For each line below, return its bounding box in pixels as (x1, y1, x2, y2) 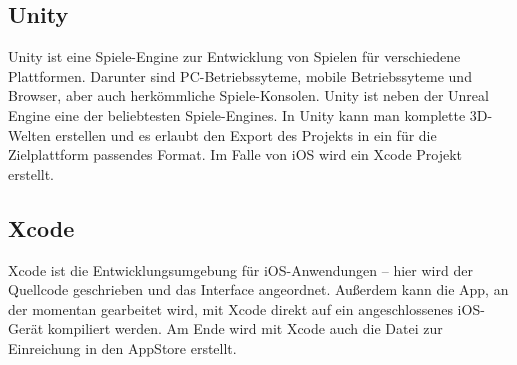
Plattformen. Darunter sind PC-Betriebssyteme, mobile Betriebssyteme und (8, 65, 472, 86)
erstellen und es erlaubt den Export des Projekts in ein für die (55, 124, 437, 145)
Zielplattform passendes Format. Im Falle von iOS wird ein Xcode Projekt (8, 144, 463, 165)
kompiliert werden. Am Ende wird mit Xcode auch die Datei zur (47, 318, 443, 339)
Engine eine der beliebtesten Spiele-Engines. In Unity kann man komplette (8, 104, 466, 125)
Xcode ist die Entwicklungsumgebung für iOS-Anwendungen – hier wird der (8, 259, 473, 280)
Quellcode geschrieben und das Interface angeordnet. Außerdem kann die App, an (8, 279, 509, 300)
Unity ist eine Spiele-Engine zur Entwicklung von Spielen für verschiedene (8, 46, 461, 67)
